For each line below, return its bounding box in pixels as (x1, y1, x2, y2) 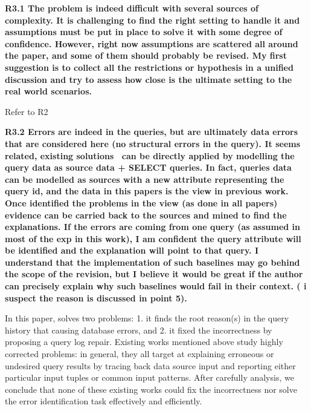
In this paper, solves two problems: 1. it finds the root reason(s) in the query (5, 312, 289, 324)
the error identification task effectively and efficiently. (5, 395, 202, 407)
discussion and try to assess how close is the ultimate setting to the (5, 73, 292, 85)
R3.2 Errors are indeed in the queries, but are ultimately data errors (5, 125, 298, 138)
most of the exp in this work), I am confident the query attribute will (5, 232, 301, 245)
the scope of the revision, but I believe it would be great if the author (5, 268, 303, 280)
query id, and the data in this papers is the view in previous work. (5, 185, 289, 197)
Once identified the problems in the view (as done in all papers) (5, 196, 278, 209)
